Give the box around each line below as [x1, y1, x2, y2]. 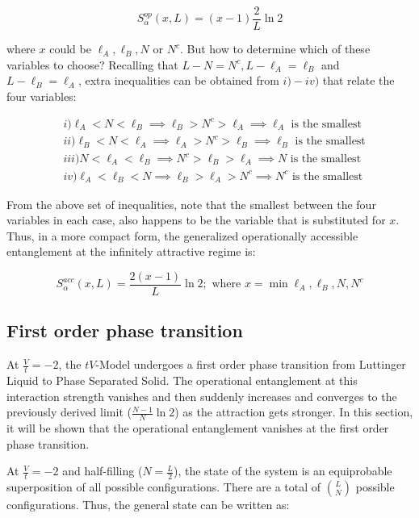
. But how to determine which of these [179, 40, 371, 57]
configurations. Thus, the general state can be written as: [6, 496, 290, 513]
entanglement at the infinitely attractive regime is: [6, 243, 256, 260]
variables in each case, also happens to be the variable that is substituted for [6, 211, 386, 228]
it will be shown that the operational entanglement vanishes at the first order [6, 420, 389, 437]
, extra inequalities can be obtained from [78, 72, 279, 89]
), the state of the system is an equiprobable [173, 462, 392, 479]
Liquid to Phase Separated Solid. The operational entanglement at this [6, 372, 358, 389]
